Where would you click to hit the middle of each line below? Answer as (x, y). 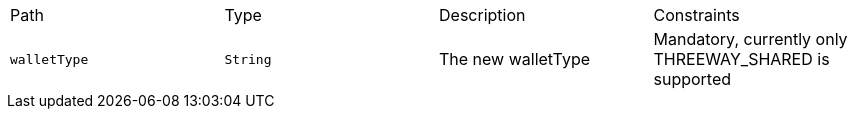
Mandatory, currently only (750, 39)
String (248, 59)
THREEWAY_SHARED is (741, 59)
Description (482, 15)
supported (692, 79)
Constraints (696, 15)
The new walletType (514, 59)
